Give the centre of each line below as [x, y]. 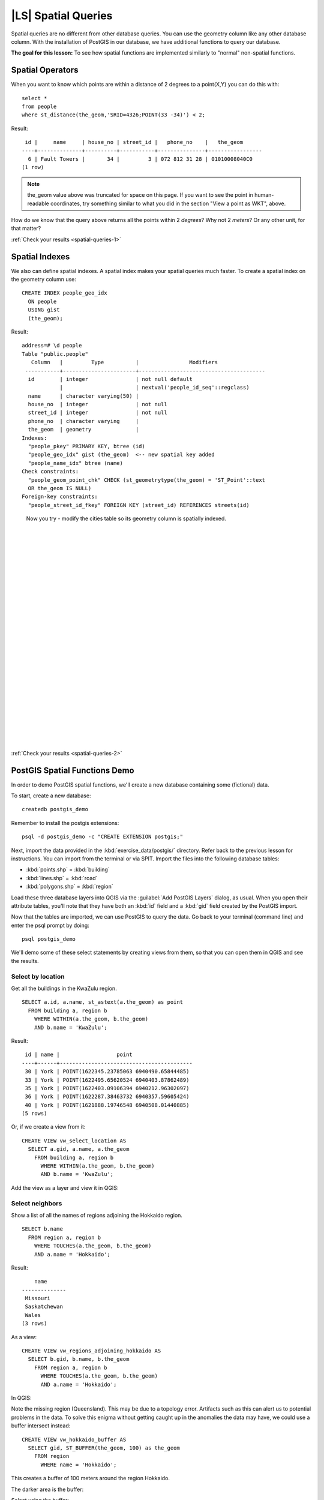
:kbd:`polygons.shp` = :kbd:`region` [70, 886]
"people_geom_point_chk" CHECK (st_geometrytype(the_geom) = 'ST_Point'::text [147, 480]
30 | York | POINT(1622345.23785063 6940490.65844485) [107, 1072]
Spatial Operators [45, 70]
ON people [42, 301]
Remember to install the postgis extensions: [65, 823]
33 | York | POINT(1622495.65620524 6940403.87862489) [107, 1080]
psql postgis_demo [49, 939]
